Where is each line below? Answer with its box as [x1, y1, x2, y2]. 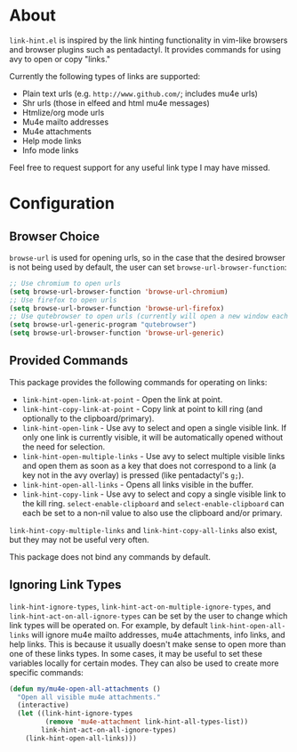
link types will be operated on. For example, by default [9, 619, 208, 630]
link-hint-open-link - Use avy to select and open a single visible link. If [21, 422, 287, 433]
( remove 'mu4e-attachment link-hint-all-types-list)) [44, 717, 249, 726]
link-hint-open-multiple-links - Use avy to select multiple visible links [21, 450, 285, 461]
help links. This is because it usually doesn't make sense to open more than [9, 638, 286, 650]
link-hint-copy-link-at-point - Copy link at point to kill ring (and [21, 403, 263, 414]
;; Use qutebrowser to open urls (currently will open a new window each [9, 312, 289, 321]
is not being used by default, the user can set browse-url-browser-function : [9, 262, 287, 272]
